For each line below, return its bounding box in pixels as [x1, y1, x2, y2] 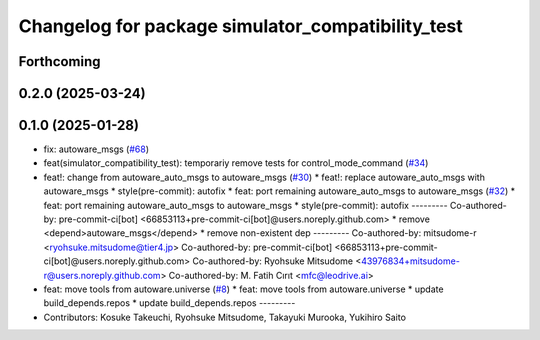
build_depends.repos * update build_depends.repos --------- [43, 297, 296, 309]
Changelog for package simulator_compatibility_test [18, 15, 464, 37]
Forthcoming [18, 53, 101, 70]
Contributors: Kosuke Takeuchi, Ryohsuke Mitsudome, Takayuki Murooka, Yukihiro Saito [43, 311, 407, 323]
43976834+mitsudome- [360, 255, 460, 267]
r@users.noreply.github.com [43, 269, 161, 281]
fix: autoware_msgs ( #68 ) [43, 143, 150, 155]
